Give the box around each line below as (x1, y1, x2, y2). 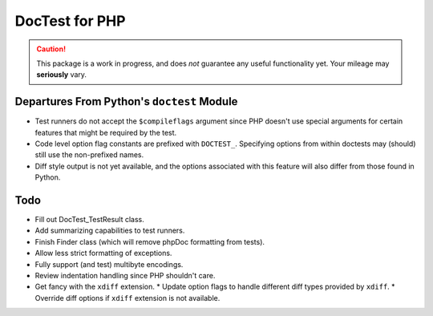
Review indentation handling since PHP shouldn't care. (34, 271, 216, 281)
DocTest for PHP (14, 12, 126, 30)
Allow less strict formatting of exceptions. (34, 249, 172, 258)
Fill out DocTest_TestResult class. (34, 215, 144, 225)
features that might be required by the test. (34, 128, 177, 137)
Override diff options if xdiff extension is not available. (34, 293, 221, 302)
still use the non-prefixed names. (34, 150, 144, 160)
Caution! (36, 44, 67, 54)
